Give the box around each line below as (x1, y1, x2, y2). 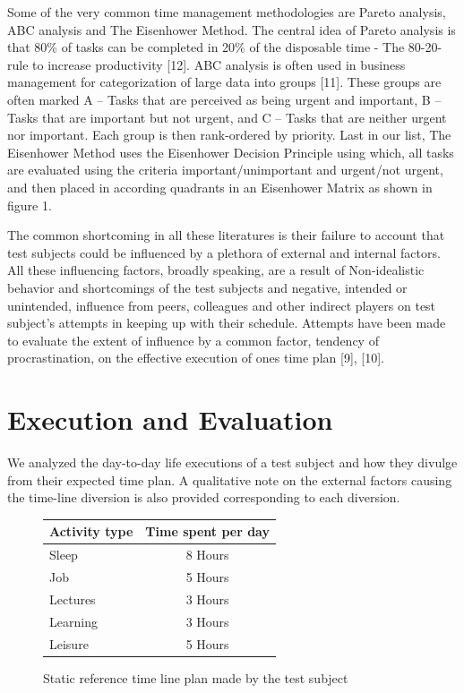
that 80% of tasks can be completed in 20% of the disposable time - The (7, 38, 405, 56)
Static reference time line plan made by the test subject (43, 668, 348, 687)
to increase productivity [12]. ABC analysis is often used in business (32, 55, 406, 73)
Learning (49, 612, 98, 630)
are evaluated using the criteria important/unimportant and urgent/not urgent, (7, 160, 443, 179)
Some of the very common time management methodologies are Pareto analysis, (7, 3, 446, 21)
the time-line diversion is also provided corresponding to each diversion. (7, 488, 400, 507)
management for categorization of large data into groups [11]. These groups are (7, 73, 442, 91)
